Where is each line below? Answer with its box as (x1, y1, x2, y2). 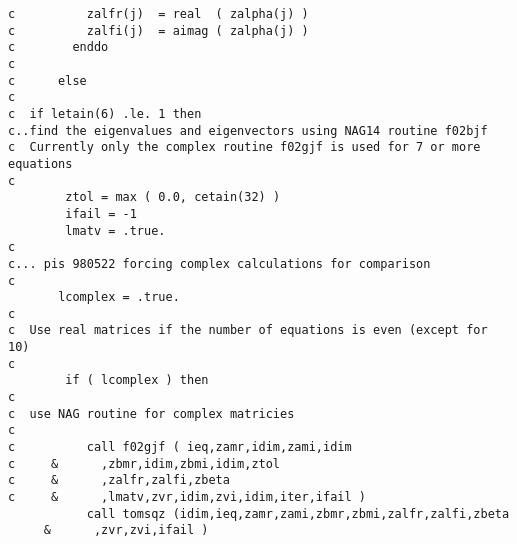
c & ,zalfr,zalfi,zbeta (8, 473, 230, 488)
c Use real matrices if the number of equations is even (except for (8, 323, 488, 338)
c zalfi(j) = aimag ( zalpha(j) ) (8, 23, 309, 38)
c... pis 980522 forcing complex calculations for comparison (8, 256, 431, 271)
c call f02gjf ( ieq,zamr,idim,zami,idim (8, 440, 352, 455)
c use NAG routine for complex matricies (8, 406, 295, 421)
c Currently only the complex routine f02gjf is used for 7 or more (8, 140, 481, 155)
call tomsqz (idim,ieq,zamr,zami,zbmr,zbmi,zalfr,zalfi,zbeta (86, 506, 510, 521)
